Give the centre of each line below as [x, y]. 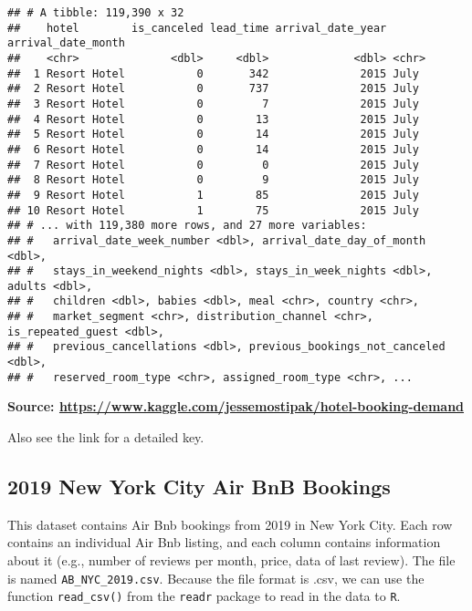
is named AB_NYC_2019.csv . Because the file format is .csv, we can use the [216, 578]
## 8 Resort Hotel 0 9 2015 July [214, 180]
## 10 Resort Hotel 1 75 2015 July [214, 210]
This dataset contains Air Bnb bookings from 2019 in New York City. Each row [230, 524]
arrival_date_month [66, 43]
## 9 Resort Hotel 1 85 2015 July [214, 195]
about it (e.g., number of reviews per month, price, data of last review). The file [231, 559]
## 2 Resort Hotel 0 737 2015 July [214, 89]
